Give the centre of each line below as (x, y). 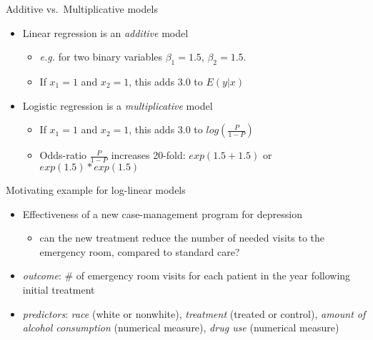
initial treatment (59, 289)
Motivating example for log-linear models (96, 190)
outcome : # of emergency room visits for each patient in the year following (186, 275)
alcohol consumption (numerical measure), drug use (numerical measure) (181, 328)
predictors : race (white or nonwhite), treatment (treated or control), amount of (194, 313)
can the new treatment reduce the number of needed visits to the (182, 238)
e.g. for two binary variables (101, 57)
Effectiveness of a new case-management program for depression (162, 213)
